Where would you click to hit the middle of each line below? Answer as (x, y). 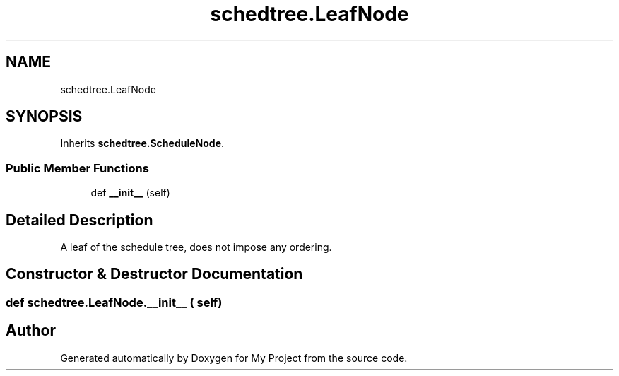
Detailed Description (79, 220)
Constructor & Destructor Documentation (154, 274)
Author (31, 331)
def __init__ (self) (130, 193)
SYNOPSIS (44, 117)
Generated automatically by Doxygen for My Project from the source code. (234, 358)
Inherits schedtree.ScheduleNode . (142, 143)
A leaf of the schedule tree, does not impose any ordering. (196, 247)
